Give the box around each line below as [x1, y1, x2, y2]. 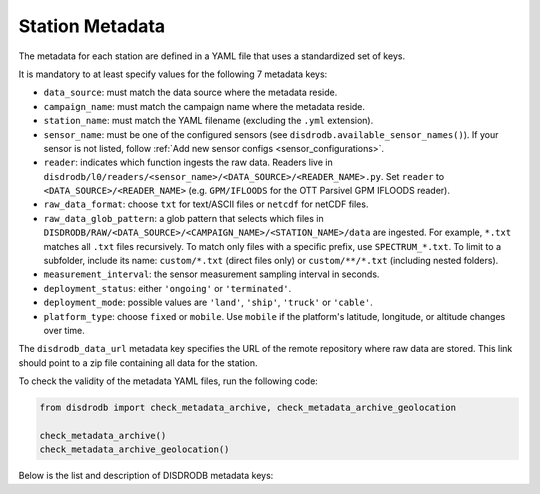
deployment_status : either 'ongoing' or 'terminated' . [43, 282, 292, 294]
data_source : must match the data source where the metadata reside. [43, 86, 338, 99]
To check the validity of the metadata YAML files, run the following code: [18, 375, 319, 387]
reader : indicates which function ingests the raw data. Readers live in [43, 156, 334, 169]
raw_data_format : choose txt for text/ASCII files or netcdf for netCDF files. [43, 198, 369, 210]
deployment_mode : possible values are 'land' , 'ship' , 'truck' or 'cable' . [43, 296, 374, 309]
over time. [43, 324, 85, 336]
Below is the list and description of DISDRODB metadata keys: [18, 470, 274, 482]
